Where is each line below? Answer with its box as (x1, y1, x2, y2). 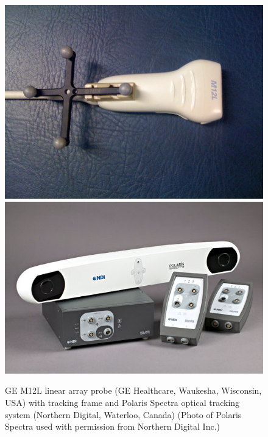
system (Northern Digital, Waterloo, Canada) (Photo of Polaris (5, 408, 242, 421)
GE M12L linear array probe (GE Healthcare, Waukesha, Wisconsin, (5, 384, 262, 397)
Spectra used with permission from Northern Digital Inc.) (5, 420, 220, 433)
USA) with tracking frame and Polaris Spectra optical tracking (5, 396, 240, 408)
